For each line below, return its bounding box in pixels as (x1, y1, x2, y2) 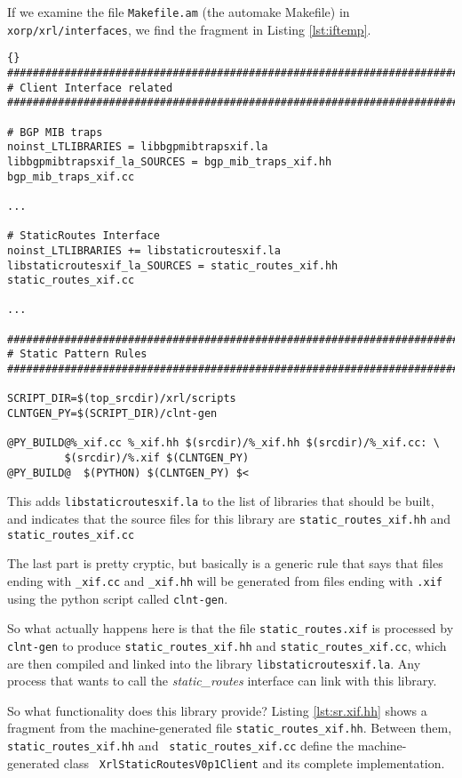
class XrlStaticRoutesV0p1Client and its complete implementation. (63, 753, 445, 772)
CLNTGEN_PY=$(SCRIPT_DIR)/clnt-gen (7, 407, 218, 421)
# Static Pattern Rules (7, 348, 147, 361)
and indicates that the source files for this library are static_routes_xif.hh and (7, 509, 451, 527)
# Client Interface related (7, 81, 173, 94)
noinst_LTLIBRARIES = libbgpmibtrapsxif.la (7, 140, 268, 154)
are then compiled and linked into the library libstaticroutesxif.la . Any (7, 654, 421, 672)
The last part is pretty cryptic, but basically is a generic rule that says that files (7, 554, 443, 573)
